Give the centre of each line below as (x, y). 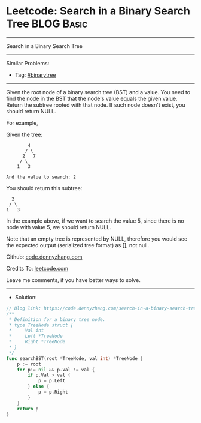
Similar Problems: (28, 63)
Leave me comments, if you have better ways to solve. (73, 280)
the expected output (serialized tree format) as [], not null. (78, 245)
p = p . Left (52, 381)
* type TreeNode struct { (41, 325)
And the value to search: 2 (41, 177)
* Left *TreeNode (36, 336)
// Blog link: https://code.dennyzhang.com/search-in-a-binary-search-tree (103, 308)
